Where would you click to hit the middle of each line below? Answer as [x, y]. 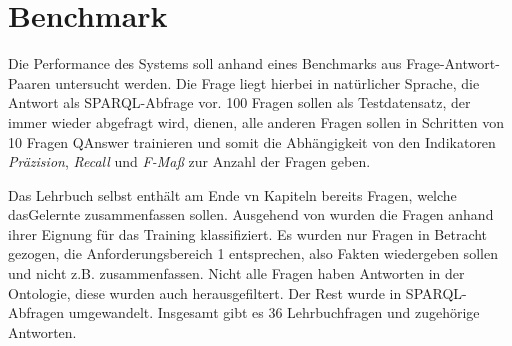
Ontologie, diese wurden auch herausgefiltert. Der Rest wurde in [205, 292]
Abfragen [36, 312]
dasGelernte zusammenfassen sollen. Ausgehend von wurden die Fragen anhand [251, 214]
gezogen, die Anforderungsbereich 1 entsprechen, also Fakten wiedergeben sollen [253, 253]
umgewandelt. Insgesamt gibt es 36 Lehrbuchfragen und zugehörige [274, 312]
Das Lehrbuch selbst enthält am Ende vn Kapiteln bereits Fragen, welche [232, 194]
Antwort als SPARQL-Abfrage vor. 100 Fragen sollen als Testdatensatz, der [239, 102]
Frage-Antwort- [453, 63]
